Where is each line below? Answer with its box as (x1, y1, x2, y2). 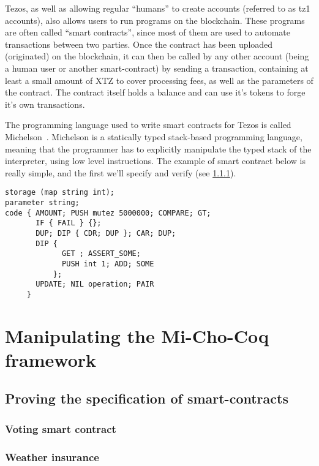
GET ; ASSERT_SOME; (62, 249, 141, 258)
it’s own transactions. (5, 97, 85, 110)
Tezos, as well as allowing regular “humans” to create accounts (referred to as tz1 (5, 2, 310, 14)
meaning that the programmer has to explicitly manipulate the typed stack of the (5, 142, 312, 155)
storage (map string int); (5, 188, 114, 197)
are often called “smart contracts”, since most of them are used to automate (5, 26, 290, 39)
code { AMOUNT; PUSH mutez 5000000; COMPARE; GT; (5, 208, 211, 217)
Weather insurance (5, 449, 99, 464)
